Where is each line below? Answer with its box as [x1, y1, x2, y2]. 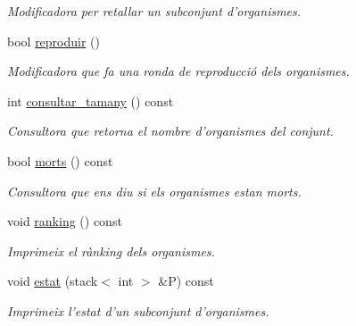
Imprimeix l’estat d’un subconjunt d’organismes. [7, 301, 269, 320]
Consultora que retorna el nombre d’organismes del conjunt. [7, 121, 334, 140]
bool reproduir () [7, 31, 101, 50]
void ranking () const [7, 212, 122, 230]
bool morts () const [7, 151, 113, 170]
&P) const [158, 272, 214, 290]
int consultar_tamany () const [7, 91, 174, 110]
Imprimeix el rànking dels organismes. [7, 241, 215, 260]
